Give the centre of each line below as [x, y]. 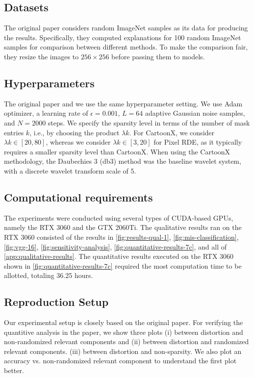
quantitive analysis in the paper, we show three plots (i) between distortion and [124, 332]
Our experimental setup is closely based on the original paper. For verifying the [124, 322]
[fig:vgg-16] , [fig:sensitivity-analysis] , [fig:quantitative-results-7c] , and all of [115, 246]
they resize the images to [41, 56]
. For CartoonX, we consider [172, 132]
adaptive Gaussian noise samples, [195, 113]
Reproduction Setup [56, 302]
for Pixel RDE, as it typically [198, 142]
